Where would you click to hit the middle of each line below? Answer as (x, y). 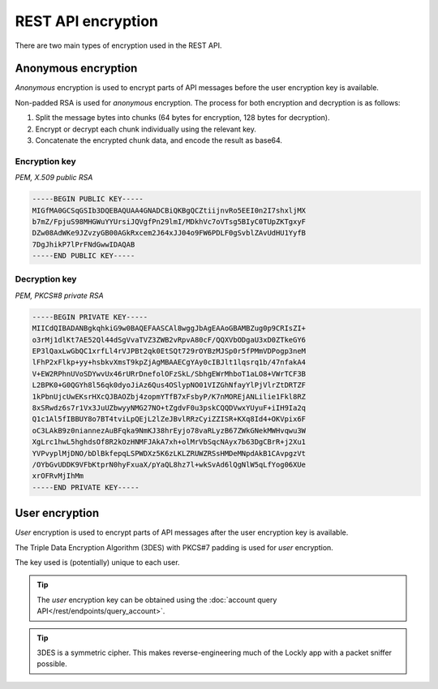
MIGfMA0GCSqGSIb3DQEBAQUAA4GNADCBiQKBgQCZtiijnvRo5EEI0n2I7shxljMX (169, 210)
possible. (52, 664)
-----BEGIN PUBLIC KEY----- (88, 199)
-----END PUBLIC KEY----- (84, 256)
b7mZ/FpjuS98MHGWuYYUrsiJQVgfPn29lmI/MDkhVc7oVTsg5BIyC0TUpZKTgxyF (169, 222)
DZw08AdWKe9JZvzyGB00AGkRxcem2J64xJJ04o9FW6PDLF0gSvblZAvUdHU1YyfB (169, 233)
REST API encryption (86, 21)
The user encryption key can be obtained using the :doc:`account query (157, 600)
